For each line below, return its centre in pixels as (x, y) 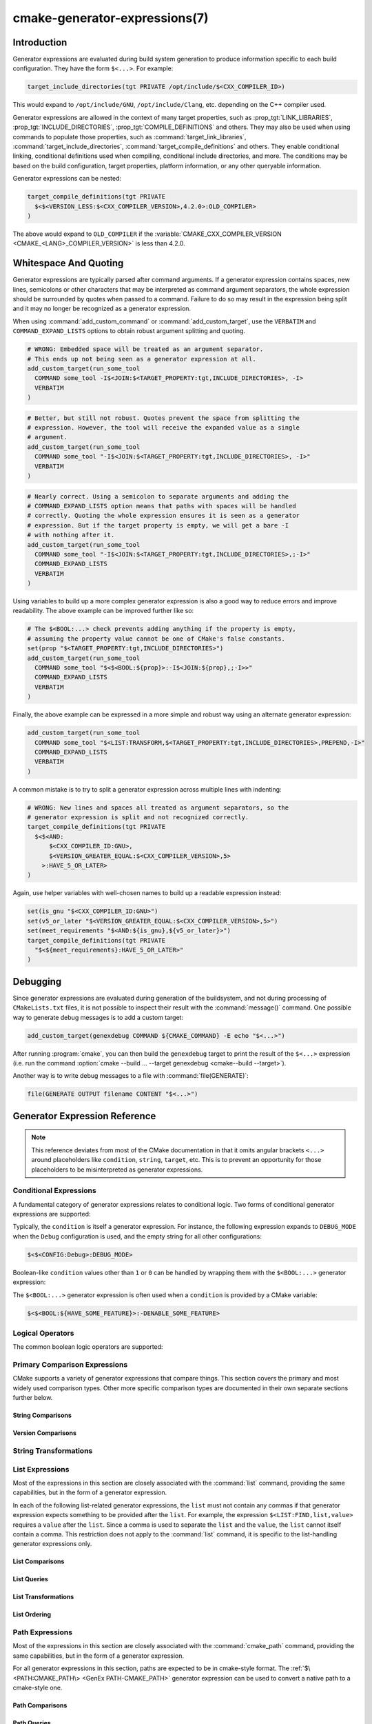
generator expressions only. (52, 1544)
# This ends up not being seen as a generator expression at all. (142, 359)
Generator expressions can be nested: (67, 179)
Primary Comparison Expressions (70, 1365)
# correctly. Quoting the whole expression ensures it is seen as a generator (163, 516)
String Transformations (53, 1451)
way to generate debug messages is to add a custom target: (98, 1017)
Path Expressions (42, 1632)
